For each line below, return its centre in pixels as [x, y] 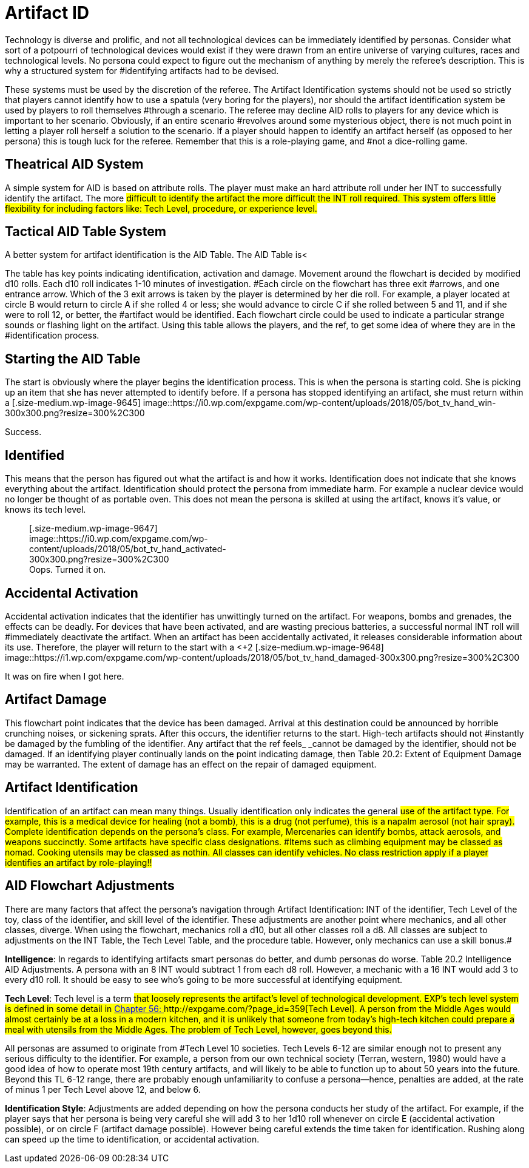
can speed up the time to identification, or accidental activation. [132, 1139]
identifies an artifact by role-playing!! [79, 862]
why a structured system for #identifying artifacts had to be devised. [142, 70]
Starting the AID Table [73, 359]
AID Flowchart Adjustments [90, 886]
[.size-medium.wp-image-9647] [93, 528]
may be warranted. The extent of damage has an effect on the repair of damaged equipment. [191, 764]
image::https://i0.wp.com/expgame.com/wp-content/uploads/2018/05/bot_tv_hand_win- [319, 403]
